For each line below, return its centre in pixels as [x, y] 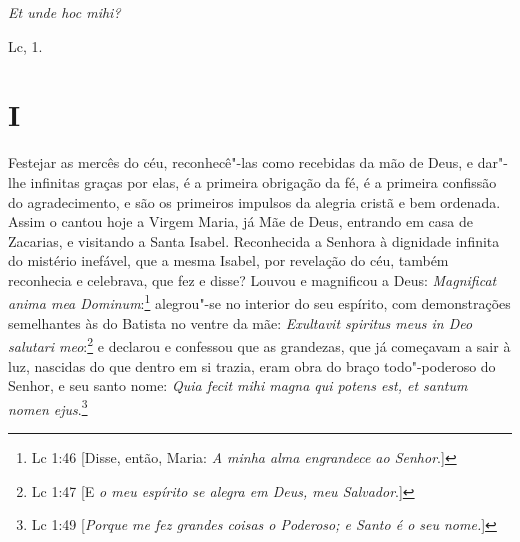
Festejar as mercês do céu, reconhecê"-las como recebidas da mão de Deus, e [241, 162]
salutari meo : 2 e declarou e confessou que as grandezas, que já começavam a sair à [259, 344]
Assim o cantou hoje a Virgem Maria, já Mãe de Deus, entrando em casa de [240, 221]
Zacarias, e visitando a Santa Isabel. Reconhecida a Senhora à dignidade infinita [254, 240]
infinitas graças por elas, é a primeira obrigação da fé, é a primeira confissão [263, 181]
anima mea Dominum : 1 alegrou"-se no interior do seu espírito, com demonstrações [259, 302]
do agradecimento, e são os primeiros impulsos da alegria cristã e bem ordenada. [254, 201]
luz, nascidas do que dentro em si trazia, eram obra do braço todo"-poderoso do [252, 365]
